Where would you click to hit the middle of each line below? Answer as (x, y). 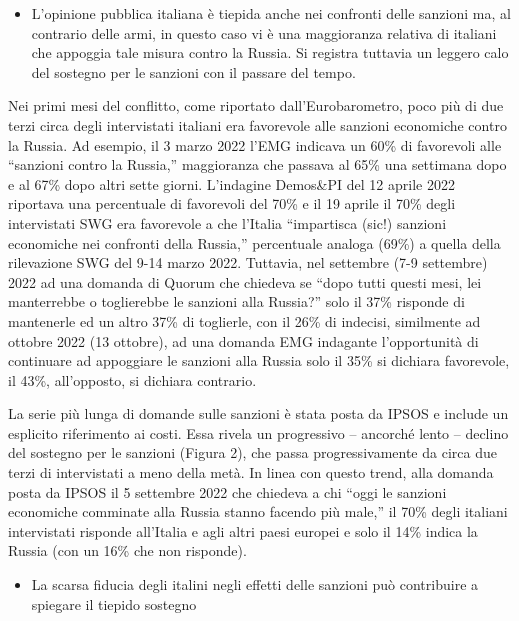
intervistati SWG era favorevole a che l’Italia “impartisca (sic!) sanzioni (227, 222)
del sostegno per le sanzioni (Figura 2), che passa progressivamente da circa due (252, 452)
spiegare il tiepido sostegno (114, 603)
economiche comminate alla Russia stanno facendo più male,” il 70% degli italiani (258, 511)
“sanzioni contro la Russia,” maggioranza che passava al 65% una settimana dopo (257, 164)
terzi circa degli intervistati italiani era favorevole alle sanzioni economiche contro (257, 124)
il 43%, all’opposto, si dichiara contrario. (132, 379)
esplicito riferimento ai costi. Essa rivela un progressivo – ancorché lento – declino (258, 432)
